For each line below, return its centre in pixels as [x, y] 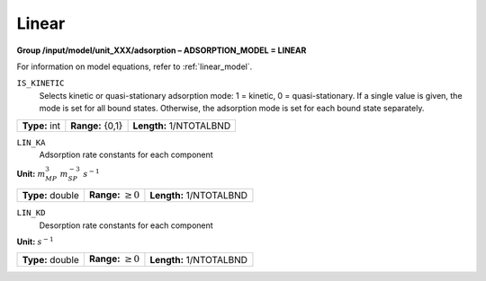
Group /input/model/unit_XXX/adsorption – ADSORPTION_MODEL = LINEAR [162, 50]
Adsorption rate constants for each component [126, 154]
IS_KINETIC [40, 83]
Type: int [41, 126]
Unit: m [31, 174]
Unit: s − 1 [35, 241]
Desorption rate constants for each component [126, 225]
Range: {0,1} [97, 126]
